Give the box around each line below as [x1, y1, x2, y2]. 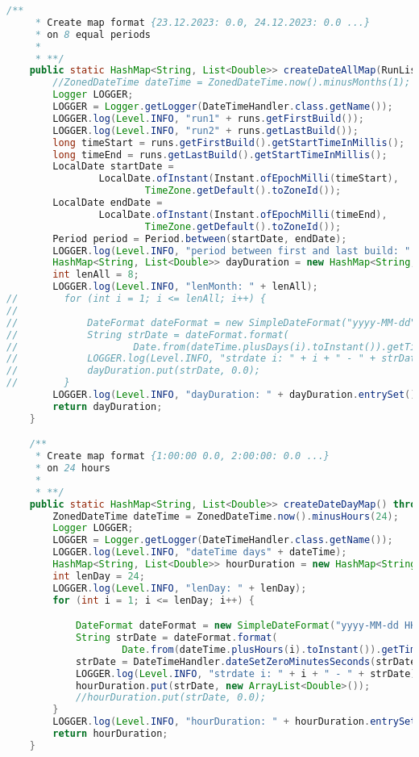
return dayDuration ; [52, 400, 163, 412]
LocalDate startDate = [52, 161, 174, 173]
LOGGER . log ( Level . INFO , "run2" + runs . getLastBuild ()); [52, 124, 359, 136]
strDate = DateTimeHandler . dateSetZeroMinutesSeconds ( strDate [75, 655, 417, 667]
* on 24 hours [35, 462, 110, 475]
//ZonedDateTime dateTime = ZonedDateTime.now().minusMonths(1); [52, 77, 411, 89]
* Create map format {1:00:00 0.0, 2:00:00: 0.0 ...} [35, 450, 330, 462]
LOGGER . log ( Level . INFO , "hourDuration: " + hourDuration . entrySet [52, 716, 417, 728]
